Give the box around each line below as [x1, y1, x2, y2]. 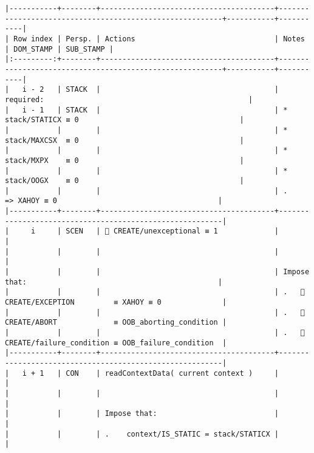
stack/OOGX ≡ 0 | [5, 176, 244, 185]
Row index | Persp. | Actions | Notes [13, 34, 305, 43]
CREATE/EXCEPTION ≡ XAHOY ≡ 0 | [5, 298, 227, 307]
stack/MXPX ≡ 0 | [5, 156, 244, 165]
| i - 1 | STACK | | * [5, 105, 288, 114]
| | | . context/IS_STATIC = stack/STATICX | [5, 429, 279, 438]
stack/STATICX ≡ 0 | [5, 116, 244, 125]
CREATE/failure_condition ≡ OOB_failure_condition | [5, 338, 227, 347]
